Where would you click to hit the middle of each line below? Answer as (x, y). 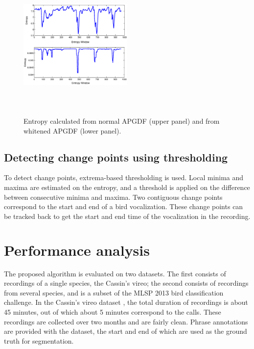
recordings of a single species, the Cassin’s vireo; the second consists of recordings (126, 283)
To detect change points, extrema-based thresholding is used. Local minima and (124, 177)
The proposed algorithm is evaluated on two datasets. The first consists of (115, 273)
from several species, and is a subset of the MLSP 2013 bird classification (114, 292)
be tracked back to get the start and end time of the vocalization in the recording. (127, 216)
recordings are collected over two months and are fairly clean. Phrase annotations (126, 321)
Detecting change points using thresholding (116, 157)
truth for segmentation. (39, 340)
